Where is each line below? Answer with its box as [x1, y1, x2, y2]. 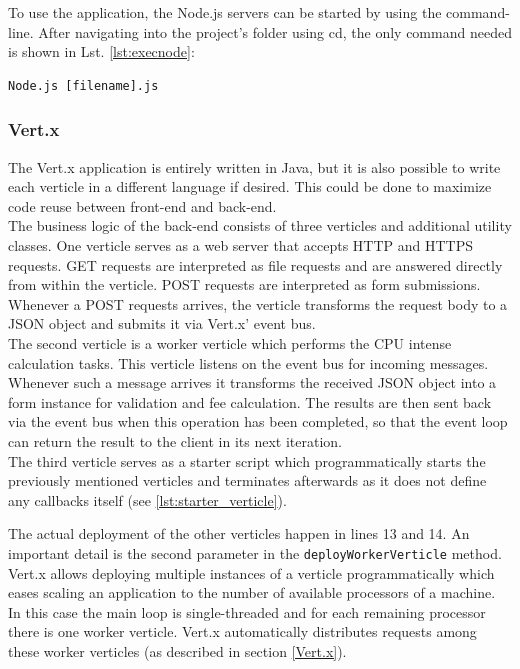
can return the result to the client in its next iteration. [8, 430, 342, 451]
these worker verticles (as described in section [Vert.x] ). [8, 640, 347, 661]
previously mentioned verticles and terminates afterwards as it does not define [8, 470, 487, 491]
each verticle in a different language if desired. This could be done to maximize [8, 176, 492, 197]
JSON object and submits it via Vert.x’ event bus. [8, 313, 316, 334]
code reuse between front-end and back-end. [8, 195, 277, 216]
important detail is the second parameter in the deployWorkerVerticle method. [8, 542, 502, 563]
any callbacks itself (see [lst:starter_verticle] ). [8, 489, 287, 510]
